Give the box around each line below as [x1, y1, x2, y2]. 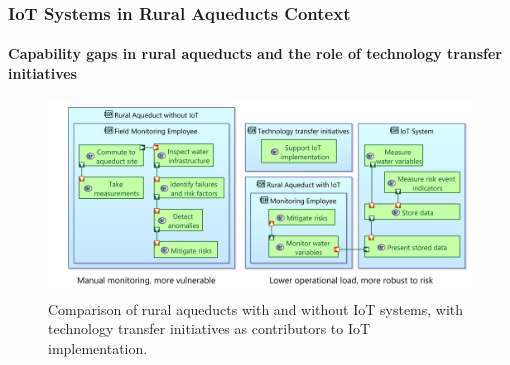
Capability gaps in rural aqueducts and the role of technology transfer [8, 43, 503, 64]
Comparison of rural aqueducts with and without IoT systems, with [48, 298, 464, 319]
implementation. [48, 337, 148, 358]
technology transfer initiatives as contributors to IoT [48, 318, 371, 339]
